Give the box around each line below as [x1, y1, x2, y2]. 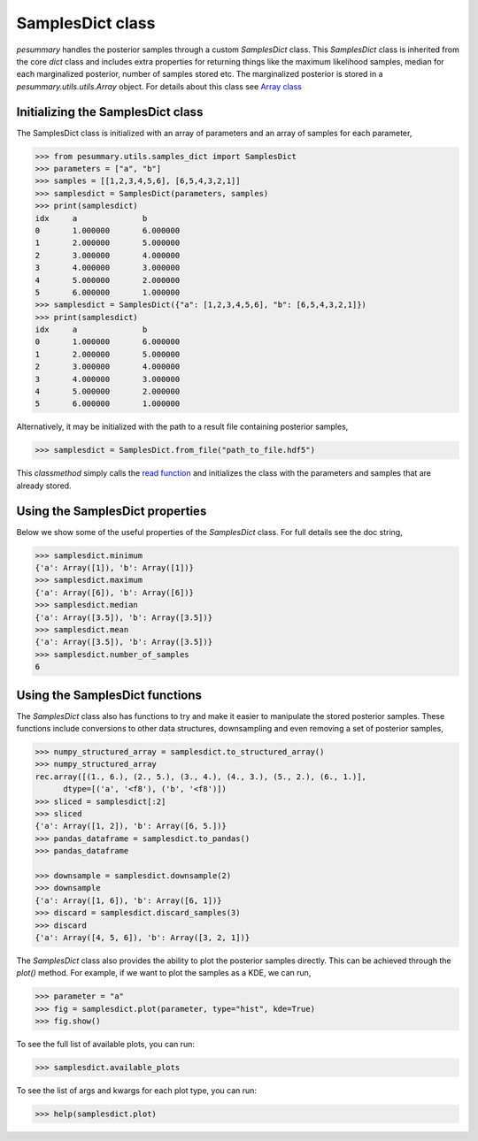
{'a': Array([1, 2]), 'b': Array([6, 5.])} [35, 821, 227, 831]
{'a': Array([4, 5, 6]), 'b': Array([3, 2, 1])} [35, 932, 251, 942]
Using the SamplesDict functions [16, 687, 203, 702]
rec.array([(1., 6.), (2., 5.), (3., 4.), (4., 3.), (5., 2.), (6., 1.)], [35, 771, 367, 782]
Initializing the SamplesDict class [16, 104, 204, 119]
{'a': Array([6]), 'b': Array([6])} [35, 587, 195, 597]
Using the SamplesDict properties [16, 503, 207, 518]
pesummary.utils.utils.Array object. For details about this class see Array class [16, 80, 303, 92]
